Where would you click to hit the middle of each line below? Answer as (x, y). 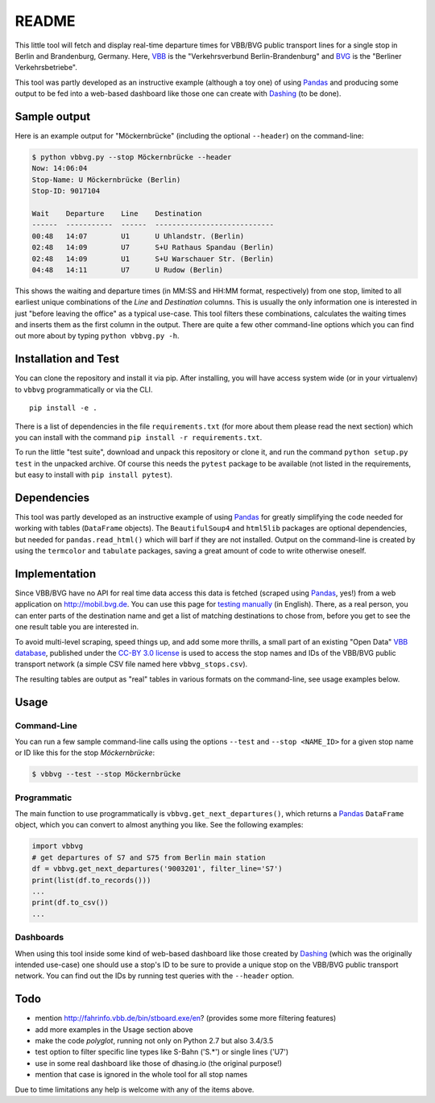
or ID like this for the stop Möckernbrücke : (85, 753)
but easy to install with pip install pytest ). (94, 475)
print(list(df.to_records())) (91, 880)
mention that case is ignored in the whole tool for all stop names (141, 1075)
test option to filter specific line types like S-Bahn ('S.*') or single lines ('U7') (162, 1052)
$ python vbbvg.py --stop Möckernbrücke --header (132, 157)
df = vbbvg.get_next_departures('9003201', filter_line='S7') (157, 869)
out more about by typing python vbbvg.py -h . (97, 336)
